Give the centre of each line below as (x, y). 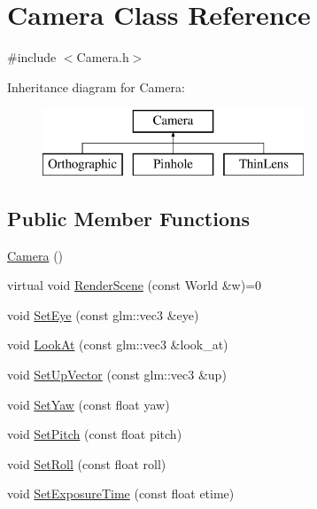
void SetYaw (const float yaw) (89, 404)
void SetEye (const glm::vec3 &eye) (103, 314)
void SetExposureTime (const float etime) (121, 493)
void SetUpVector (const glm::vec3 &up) (117, 375)
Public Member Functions (128, 218)
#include (32, 57)
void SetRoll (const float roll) (87, 463)
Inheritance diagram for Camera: (96, 86)
